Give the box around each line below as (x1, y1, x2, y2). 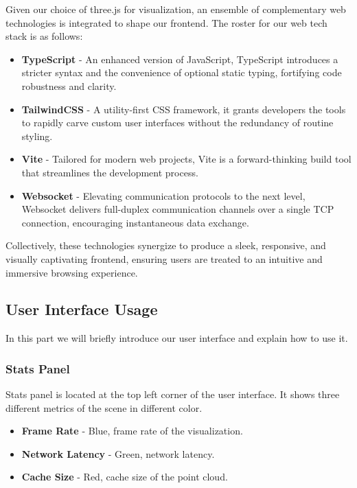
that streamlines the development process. (21, 165, 198, 179)
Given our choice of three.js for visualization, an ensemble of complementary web (5, 2, 346, 16)
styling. (21, 128, 53, 143)
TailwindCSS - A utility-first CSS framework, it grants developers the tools (21, 102, 346, 116)
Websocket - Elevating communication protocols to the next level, (21, 188, 306, 202)
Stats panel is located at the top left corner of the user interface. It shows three (5, 387, 340, 402)
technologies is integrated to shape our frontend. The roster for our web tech (5, 15, 327, 30)
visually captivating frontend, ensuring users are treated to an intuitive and (5, 251, 323, 266)
